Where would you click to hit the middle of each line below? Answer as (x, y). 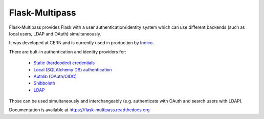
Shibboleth (44, 83)
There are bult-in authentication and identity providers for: (68, 51)
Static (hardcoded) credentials (64, 63)
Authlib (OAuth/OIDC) (55, 76)
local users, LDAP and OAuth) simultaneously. (55, 34)
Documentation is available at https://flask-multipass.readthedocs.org (79, 110)
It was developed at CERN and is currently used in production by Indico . (81, 43)
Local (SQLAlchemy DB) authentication (73, 69)
